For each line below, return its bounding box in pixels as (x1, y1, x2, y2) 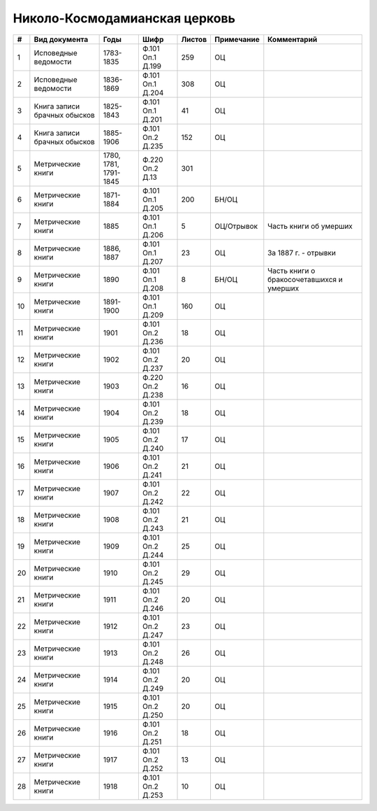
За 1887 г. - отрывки (267, 248, 337, 258)
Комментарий (267, 34, 318, 44)
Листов (181, 34, 207, 44)
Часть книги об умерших (267, 221, 353, 231)
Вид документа (34, 34, 89, 44)
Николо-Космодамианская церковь (13, 10, 236, 26)
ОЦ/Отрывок (214, 221, 258, 231)
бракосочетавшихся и (267, 274, 343, 284)
